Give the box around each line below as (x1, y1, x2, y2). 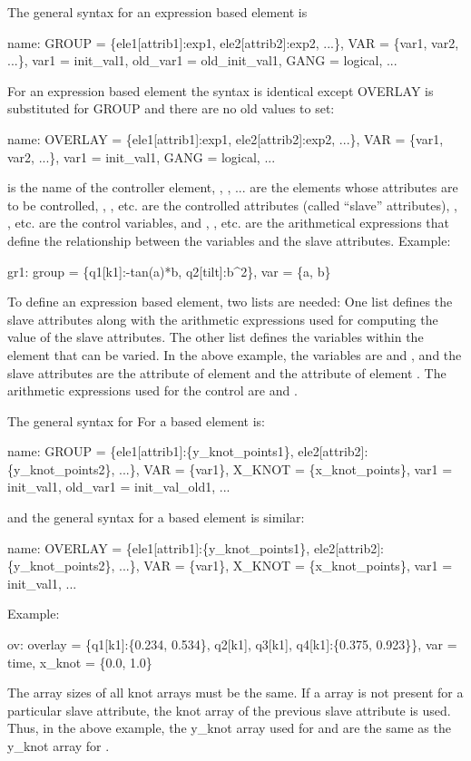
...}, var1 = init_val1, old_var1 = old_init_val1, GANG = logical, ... (7, 51, 397, 70)
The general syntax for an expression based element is (7, 3, 308, 21)
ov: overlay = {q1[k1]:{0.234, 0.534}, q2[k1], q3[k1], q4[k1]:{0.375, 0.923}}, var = (7, 635, 457, 654)
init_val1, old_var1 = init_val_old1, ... (7, 477, 231, 496)
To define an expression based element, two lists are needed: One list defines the (7, 292, 453, 311)
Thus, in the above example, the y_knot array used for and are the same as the (7, 718, 451, 737)
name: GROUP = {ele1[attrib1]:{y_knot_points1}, (7, 442, 294, 461)
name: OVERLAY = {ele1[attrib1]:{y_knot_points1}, (7, 538, 310, 557)
